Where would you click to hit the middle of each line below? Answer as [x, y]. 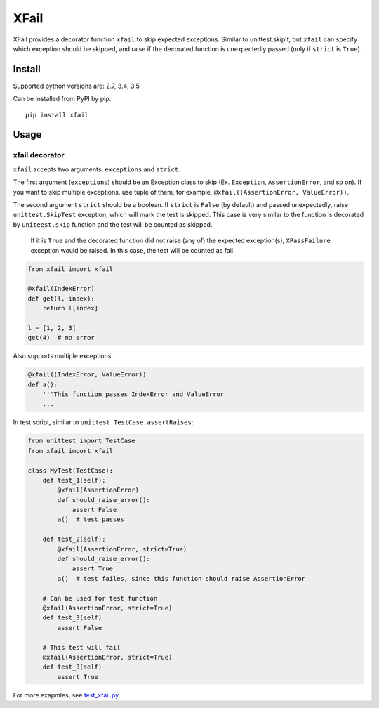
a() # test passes [91, 519]
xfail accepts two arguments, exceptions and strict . [97, 169]
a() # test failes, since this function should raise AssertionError [181, 578]
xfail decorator [39, 155]
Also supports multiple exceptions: [63, 356]
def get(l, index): [61, 298]
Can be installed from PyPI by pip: [62, 99]
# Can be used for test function [100, 598]
